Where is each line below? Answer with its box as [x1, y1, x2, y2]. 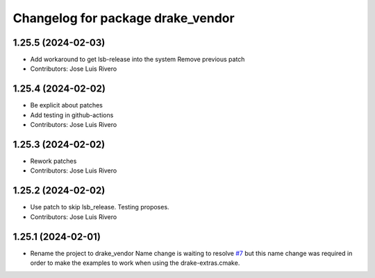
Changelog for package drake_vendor [12, 10, 235, 26]
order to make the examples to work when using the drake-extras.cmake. [30, 259, 240, 267]
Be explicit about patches [30, 101, 103, 110]
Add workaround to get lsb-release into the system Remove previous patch [30, 55, 245, 64]
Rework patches [30, 157, 77, 166]
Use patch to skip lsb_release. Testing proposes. [30, 203, 169, 211]
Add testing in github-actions [30, 111, 114, 119]
